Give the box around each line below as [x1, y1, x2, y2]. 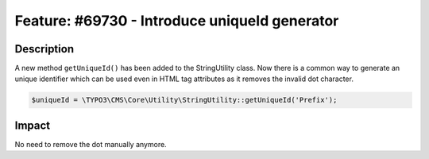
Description [14, 42, 75, 56]
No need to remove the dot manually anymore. [14, 139, 167, 149]
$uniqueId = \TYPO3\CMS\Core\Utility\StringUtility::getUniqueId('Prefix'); [31, 95, 338, 105]
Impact [14, 118, 51, 132]
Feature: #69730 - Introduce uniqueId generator [14, 12, 339, 29]
